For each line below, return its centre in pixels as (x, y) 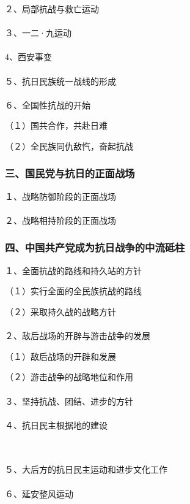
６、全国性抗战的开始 (48, 105)
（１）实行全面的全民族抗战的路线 (73, 291)
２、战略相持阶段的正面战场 (60, 220)
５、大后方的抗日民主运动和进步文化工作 (86, 469)
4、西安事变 (28, 57)
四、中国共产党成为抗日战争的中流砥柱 (95, 247)
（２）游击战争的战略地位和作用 (69, 377)
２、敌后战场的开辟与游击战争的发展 (78, 336)
